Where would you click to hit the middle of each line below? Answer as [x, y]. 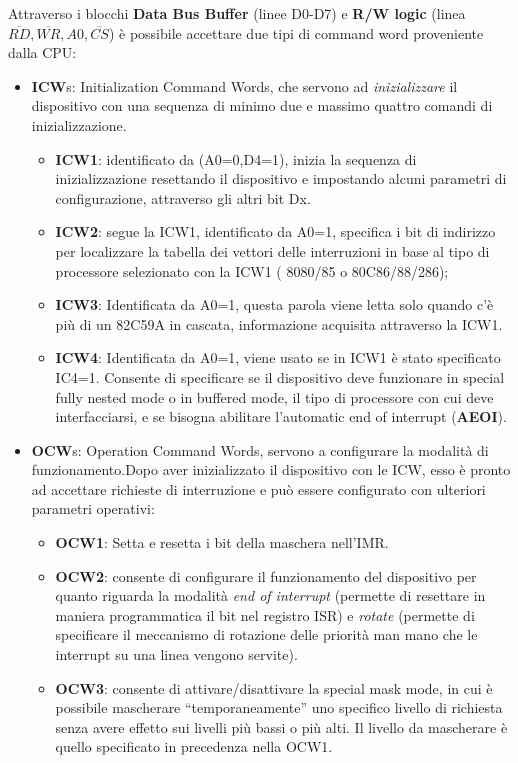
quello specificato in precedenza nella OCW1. [194, 746]
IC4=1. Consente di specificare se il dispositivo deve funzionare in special [280, 376]
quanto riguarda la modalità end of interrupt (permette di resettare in [270, 595]
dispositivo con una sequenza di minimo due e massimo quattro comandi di [262, 105]
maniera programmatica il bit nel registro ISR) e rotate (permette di [265, 614]
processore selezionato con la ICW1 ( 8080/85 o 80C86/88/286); [252, 270]
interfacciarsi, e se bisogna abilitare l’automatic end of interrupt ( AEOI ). [281, 416]
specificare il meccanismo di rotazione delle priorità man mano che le [266, 634]
